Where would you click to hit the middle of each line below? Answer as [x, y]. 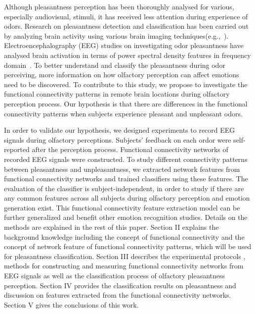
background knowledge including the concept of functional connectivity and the [124, 236]
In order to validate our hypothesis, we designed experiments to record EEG [120, 130]
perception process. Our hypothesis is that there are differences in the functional [126, 103]
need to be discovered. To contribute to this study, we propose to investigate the [126, 84]
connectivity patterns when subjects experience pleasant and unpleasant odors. [123, 113]
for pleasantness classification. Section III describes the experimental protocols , [125, 256]
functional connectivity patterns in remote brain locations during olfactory [117, 94]
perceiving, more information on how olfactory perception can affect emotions [122, 75]
